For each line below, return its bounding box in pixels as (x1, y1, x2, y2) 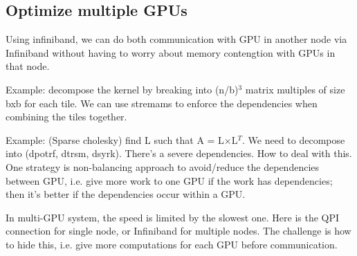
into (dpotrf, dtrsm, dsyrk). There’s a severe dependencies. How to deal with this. (6, 146, 352, 161)
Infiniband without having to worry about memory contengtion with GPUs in (6, 45, 336, 60)
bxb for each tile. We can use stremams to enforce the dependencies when (6, 95, 318, 110)
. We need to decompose (242, 132, 345, 147)
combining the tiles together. (6, 109, 127, 124)
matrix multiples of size (245, 82, 345, 96)
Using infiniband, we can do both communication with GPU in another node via (6, 32, 347, 46)
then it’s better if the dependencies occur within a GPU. (6, 187, 246, 201)
